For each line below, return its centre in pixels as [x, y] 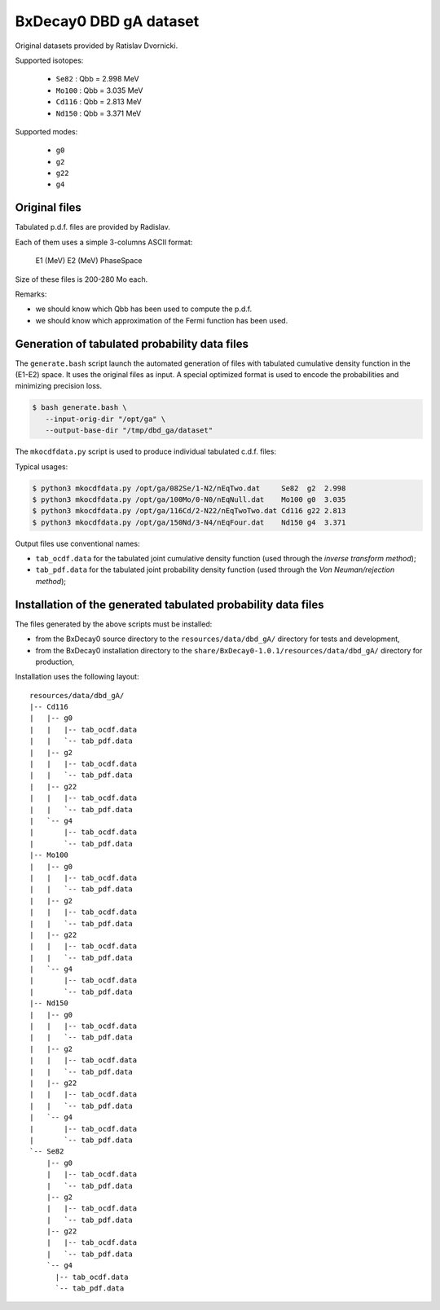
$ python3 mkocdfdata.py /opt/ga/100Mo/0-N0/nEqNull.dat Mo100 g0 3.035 [189, 499]
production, [55, 662]
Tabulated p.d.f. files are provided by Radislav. [92, 227]
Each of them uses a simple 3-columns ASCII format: [104, 242]
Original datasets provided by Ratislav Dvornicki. [97, 46]
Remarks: [31, 294]
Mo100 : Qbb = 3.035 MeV [99, 90]
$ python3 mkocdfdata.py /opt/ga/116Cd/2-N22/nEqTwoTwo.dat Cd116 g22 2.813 [189, 511]
